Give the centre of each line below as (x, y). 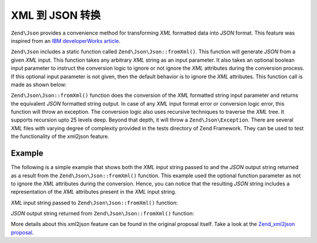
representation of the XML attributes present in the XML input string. (94, 192)
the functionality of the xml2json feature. (60, 136)
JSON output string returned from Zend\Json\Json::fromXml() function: (102, 214)
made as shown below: (39, 85)
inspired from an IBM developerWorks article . (66, 41)
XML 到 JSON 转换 (56, 15)
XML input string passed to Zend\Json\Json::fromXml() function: (95, 203)
